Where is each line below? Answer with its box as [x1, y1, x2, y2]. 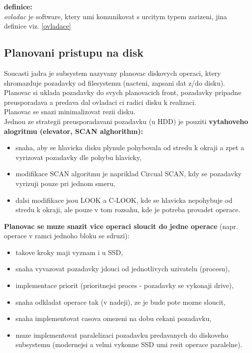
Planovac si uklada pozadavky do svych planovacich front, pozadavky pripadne [4, 87, 242, 97]
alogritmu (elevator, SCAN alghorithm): [4, 126, 143, 136]
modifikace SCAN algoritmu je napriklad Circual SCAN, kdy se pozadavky [15, 168, 242, 179]
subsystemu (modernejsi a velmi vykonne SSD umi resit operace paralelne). [15, 339, 242, 350]
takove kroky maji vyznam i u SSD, [15, 247, 123, 257]
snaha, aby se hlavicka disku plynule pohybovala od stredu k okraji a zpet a [15, 142, 244, 153]
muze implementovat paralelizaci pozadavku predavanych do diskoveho [15, 329, 228, 340]
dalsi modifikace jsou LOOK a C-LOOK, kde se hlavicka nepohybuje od [15, 194, 233, 205]
